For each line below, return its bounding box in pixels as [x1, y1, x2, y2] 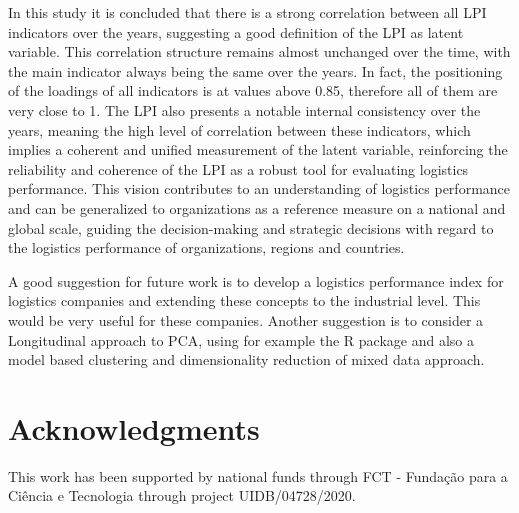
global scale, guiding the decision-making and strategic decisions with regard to [8, 217, 494, 238]
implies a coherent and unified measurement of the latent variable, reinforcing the [8, 139, 508, 160]
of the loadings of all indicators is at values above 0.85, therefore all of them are [8, 80, 498, 101]
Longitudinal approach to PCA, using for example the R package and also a [8, 329, 474, 350]
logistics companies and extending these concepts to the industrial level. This [8, 290, 481, 311]
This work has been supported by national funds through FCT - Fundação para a [8, 465, 508, 486]
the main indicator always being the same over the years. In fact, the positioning [8, 60, 503, 81]
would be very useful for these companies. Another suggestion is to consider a [8, 309, 484, 330]
